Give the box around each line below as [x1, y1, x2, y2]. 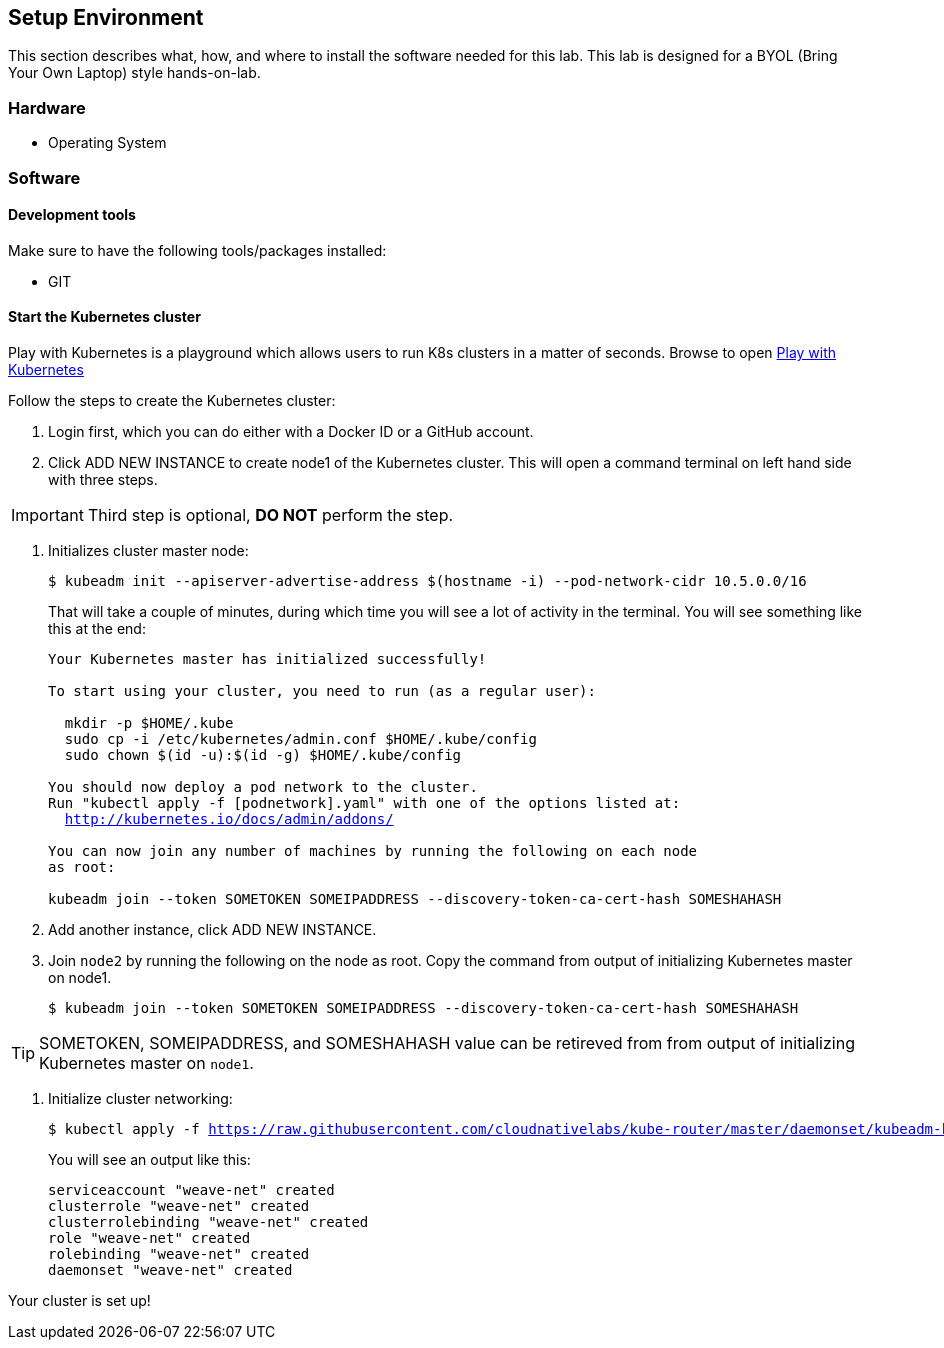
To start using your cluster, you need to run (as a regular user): [48, 682, 596, 699]
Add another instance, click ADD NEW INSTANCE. [48, 920, 377, 938]
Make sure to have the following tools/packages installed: [8, 241, 387, 259]
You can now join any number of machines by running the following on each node [48, 842, 698, 859]
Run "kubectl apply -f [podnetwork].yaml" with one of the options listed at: [48, 794, 681, 811]
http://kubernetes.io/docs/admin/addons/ [64, 810, 394, 827]
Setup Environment [8, 5, 204, 30]
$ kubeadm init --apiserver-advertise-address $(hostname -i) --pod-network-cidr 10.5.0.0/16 [48, 572, 807, 589]
